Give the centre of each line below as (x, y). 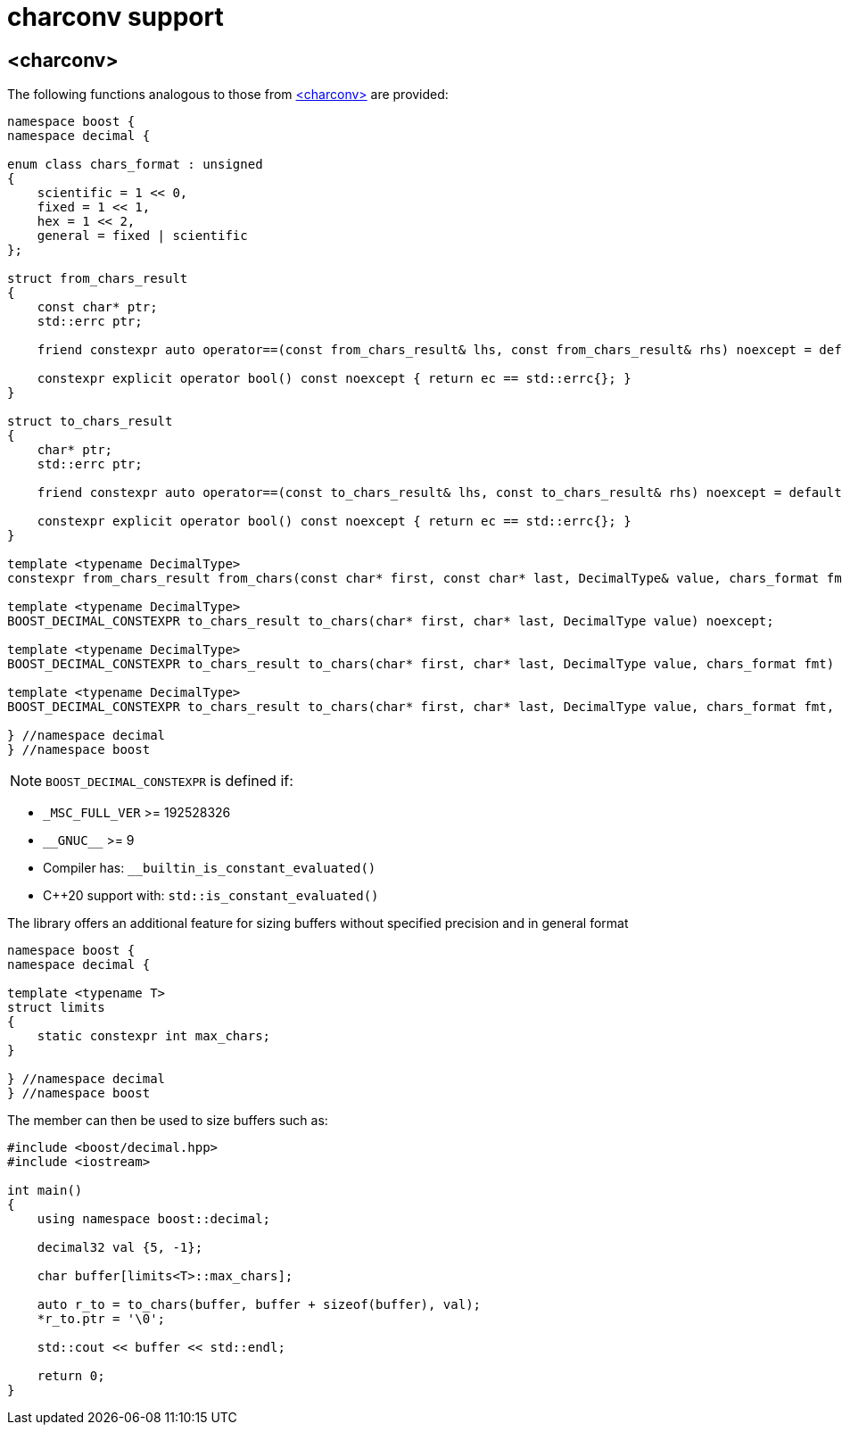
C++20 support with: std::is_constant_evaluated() (211, 896)
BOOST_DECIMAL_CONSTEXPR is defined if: (169, 781)
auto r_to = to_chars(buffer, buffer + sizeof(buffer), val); (259, 1305)
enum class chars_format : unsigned (135, 165)
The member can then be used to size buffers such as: (168, 1121)
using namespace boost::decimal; (154, 1219)
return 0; (71, 1376)
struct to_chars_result (90, 422)
